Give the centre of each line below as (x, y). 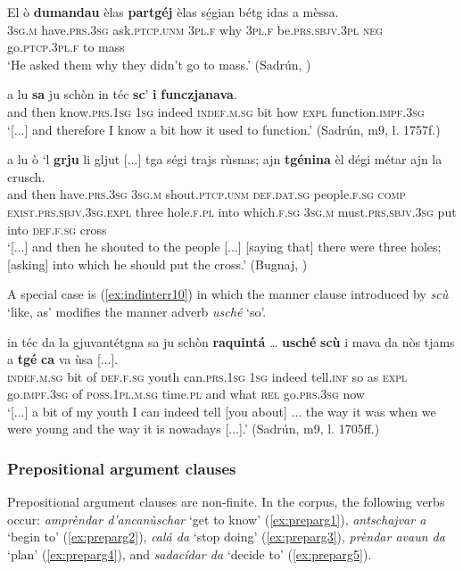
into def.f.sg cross (57, 229)
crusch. (26, 176)
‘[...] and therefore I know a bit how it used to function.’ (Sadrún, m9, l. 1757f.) (224, 129)
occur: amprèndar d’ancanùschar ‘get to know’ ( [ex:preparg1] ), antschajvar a (217, 519)
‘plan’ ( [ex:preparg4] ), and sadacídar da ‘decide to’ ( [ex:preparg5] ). (190, 554)
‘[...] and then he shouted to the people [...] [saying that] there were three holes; (224, 247)
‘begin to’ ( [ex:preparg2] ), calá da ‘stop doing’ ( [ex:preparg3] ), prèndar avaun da (226, 537)
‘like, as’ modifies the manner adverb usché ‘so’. (137, 311)
